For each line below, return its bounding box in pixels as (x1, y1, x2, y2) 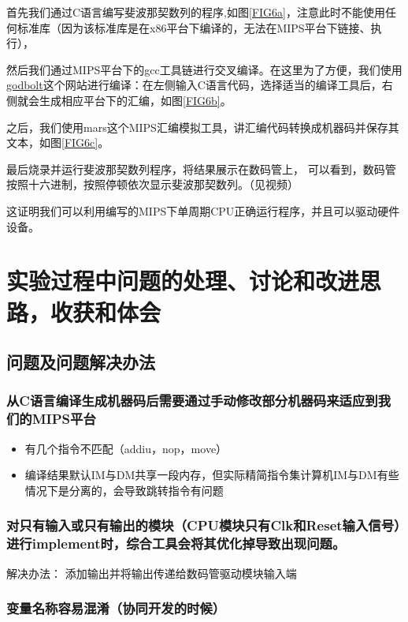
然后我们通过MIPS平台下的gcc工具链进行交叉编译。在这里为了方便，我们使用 (6, 61, 402, 77)
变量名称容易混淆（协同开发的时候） (6, 598, 226, 618)
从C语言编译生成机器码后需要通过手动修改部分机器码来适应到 (6, 391, 378, 410)
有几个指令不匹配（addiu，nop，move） (24, 440, 228, 456)
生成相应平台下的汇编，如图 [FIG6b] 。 (39, 92, 232, 108)
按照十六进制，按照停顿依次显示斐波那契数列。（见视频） (6, 176, 299, 193)
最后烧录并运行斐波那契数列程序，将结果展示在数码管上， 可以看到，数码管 (6, 160, 396, 177)
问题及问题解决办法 (6, 350, 155, 374)
